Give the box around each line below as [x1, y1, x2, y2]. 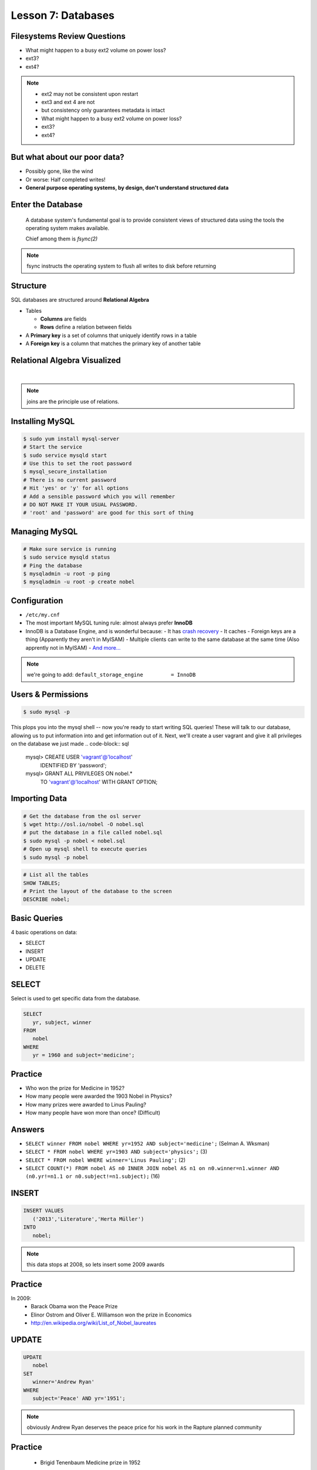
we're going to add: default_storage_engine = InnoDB [26, 671, 196, 679]
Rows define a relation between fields [40, 323, 132, 330]
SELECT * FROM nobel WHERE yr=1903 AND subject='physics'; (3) [25, 1148, 208, 1155]
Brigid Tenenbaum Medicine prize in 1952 [40, 1459, 141, 1466]
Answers [11, 1124, 45, 1134]
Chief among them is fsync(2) [25, 235, 98, 242]
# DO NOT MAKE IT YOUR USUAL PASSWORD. [23, 501, 138, 508]
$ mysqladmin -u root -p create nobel [23, 579, 135, 585]
